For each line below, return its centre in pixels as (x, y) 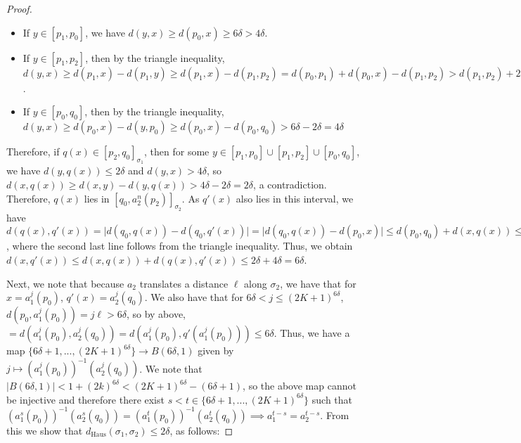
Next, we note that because (65, 283)
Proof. (19, 8)
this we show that (45, 430)
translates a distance (184, 283)
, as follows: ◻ (201, 430)
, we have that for (318, 283)
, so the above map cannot (300, 386)
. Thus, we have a (312, 333)
